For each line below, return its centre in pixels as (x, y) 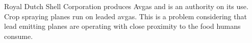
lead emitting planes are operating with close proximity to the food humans (122, 26)
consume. (19, 36)
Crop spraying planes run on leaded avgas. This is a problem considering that (125, 16)
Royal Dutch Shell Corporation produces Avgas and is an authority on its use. (126, 6)
